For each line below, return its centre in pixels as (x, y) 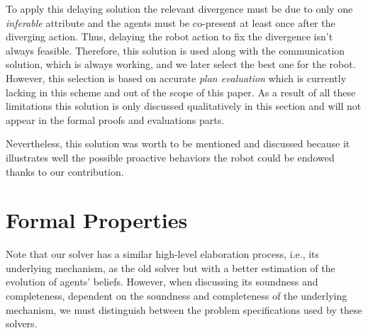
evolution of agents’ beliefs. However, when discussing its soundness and (162, 282)
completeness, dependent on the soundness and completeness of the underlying (177, 296)
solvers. (22, 323)
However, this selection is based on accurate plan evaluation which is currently (176, 78)
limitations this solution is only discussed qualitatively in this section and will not (184, 106)
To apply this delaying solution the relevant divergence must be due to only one (179, 9)
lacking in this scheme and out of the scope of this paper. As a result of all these (181, 92)
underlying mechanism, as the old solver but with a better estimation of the (171, 267)
